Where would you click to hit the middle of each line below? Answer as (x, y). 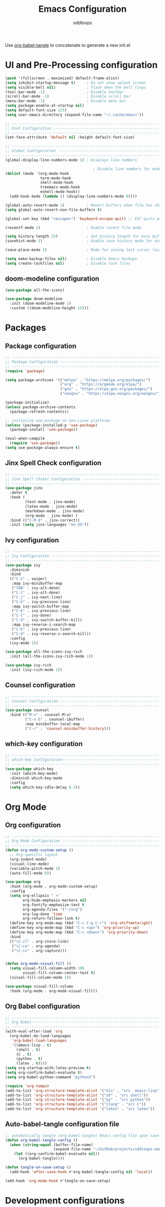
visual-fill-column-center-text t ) (59, 973)
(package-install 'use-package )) (44, 430)
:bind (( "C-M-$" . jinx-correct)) (45, 520)
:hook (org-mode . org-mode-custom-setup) (54, 887)
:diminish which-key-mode (36, 778)
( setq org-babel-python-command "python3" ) (50, 1077)
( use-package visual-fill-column (39, 986)
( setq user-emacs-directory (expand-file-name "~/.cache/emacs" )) (74, 115)
